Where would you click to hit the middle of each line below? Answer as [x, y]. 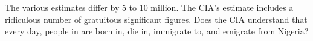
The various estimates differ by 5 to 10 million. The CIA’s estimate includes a [149, 7]
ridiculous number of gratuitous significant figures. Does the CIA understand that [156, 19]
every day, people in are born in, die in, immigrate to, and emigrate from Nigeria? [157, 31]
